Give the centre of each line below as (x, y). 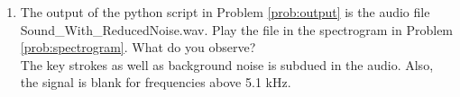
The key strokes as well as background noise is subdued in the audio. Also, (227, 64)
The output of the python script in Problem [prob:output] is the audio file (225, 12)
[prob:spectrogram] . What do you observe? (138, 47)
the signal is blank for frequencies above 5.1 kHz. (156, 82)
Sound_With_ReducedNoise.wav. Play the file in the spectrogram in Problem (237, 29)
